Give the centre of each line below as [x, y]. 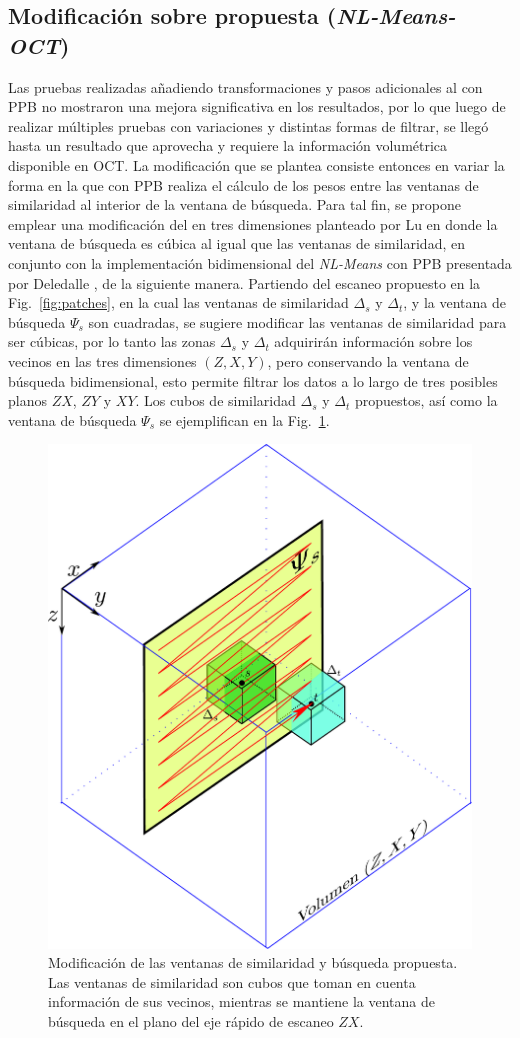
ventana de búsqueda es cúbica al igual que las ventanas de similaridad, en [236, 243]
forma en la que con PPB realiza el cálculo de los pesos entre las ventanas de [243, 184]
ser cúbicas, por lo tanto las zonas [112, 341]
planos [27, 400]
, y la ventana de [454, 302]
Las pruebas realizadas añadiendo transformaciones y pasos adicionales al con [245, 86]
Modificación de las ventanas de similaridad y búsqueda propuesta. [253, 962]
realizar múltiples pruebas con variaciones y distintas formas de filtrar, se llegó [248, 125]
